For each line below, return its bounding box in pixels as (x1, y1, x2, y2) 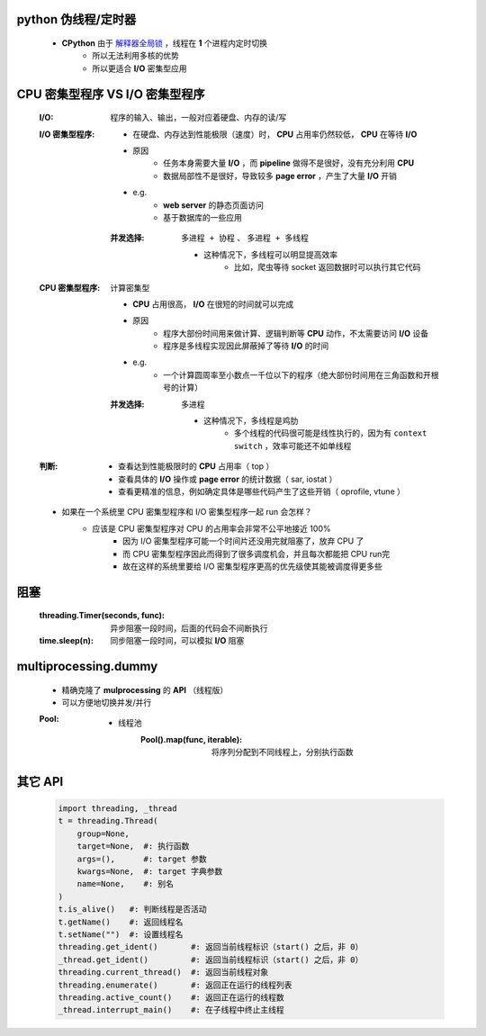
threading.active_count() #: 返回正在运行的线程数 (58, 992, 284, 1003)
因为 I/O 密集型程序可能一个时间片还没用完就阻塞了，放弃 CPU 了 (122, 536, 364, 546)
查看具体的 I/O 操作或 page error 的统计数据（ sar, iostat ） (118, 473, 337, 484)
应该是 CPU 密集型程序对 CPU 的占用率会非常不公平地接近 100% (92, 523, 331, 534)
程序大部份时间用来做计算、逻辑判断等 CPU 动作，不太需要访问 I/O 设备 (163, 328, 429, 338)
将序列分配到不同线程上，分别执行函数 (211, 747, 354, 758)
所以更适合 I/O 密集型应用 (92, 63, 188, 74)
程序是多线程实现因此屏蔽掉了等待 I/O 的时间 (163, 340, 329, 351)
